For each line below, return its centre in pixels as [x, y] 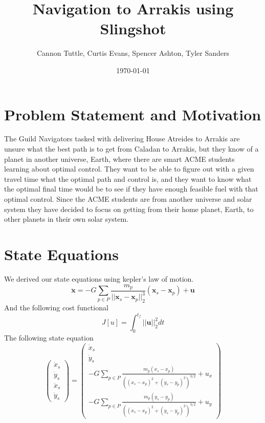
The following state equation [49, 338]
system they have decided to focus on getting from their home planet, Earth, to [129, 209]
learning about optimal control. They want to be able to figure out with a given [129, 169]
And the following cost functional [56, 308]
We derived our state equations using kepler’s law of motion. [99, 278]
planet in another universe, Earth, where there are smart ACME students [119, 158]
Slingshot [133, 28]
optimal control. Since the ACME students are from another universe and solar [128, 199]
